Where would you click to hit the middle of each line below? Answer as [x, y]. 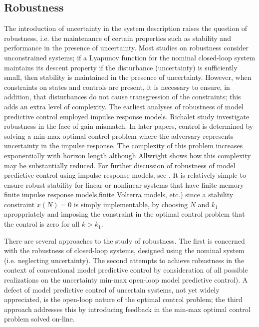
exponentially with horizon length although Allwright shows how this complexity [128, 155]
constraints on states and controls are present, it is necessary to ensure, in [117, 87]
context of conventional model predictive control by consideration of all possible [126, 270]
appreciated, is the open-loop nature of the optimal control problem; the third [123, 299]
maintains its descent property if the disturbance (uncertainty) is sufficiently [121, 67]
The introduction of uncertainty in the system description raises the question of [126, 28]
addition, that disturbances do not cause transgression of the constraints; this [123, 97]
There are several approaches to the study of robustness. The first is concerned [125, 240]
